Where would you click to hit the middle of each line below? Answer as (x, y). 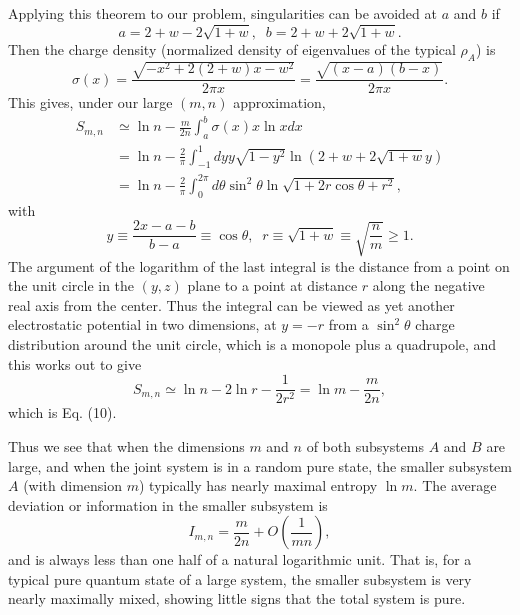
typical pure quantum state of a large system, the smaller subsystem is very (240, 578)
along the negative (428, 285)
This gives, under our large (90, 102)
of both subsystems (365, 445)
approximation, (279, 102)
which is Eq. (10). (62, 412)
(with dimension (73, 485)
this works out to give (75, 363)
